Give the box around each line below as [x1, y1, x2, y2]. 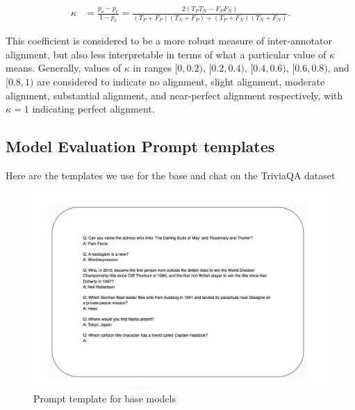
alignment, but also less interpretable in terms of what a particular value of [6, 47, 327, 61]
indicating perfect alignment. [32, 101, 155, 116]
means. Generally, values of [6, 60, 121, 75]
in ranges [133, 60, 172, 75]
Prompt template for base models [33, 391, 176, 405]
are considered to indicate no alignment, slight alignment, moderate [37, 74, 325, 88]
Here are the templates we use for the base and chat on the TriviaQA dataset [6, 167, 336, 182]
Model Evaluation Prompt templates [6, 136, 275, 157]
